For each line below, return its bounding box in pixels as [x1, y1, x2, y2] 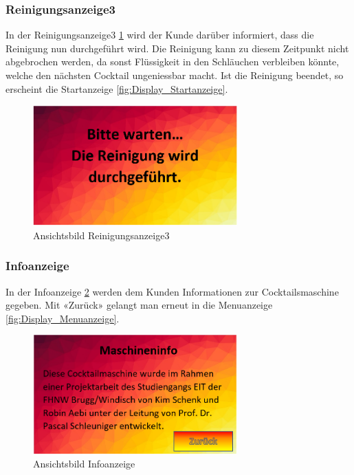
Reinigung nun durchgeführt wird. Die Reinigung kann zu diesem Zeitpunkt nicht [5, 41, 349, 55]
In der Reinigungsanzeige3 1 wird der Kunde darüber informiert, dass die [5, 27, 314, 42]
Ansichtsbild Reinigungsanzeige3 [33, 228, 170, 242]
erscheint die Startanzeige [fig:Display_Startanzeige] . [5, 81, 228, 96]
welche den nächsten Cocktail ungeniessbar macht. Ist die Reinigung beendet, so [5, 68, 344, 82]
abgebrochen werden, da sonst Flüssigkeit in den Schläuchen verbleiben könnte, [5, 54, 340, 69]
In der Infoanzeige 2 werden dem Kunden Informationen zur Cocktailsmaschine [5, 284, 339, 298]
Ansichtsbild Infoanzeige [33, 456, 135, 471]
